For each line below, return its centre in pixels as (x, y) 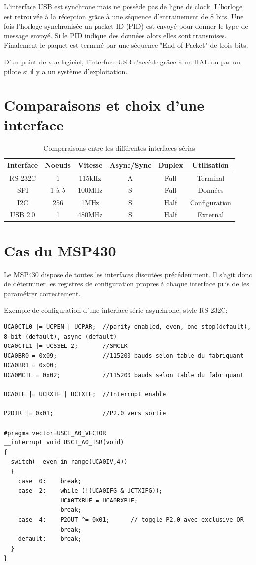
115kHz (90, 177)
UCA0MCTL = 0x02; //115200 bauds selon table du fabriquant (124, 375)
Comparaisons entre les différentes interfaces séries (119, 148)
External (211, 214)
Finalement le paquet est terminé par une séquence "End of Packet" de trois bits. (126, 45)
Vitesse (90, 165)
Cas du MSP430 (60, 250)
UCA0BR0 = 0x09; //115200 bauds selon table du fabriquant (124, 356)
